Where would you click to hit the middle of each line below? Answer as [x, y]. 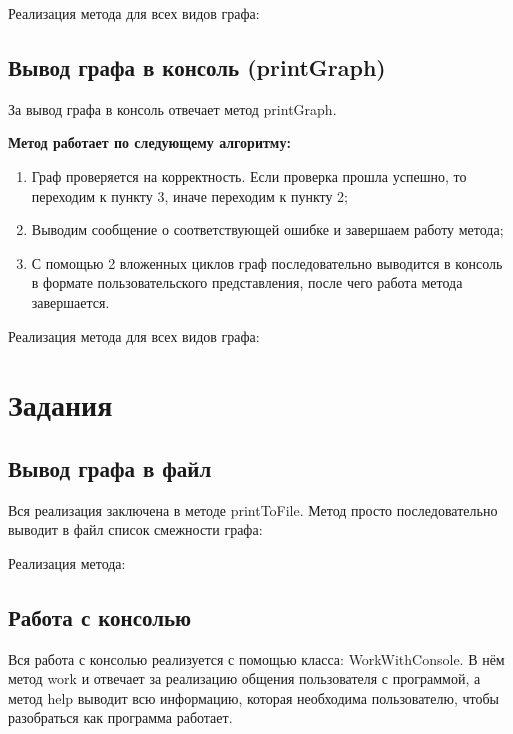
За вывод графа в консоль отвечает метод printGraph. [172, 108]
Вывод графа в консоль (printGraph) [197, 66]
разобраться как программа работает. [120, 717]
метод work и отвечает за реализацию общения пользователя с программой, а [244, 678]
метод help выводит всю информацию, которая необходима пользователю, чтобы [253, 697]
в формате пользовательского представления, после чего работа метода [247, 282]
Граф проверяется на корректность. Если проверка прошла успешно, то [249, 175]
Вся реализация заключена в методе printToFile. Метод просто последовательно [253, 509]
